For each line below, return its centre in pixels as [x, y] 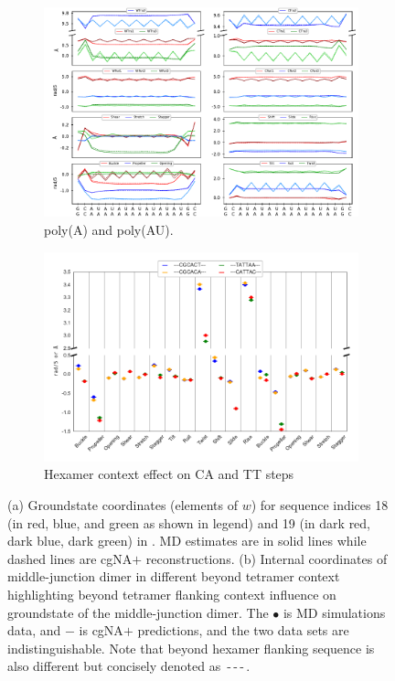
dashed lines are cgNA [70, 558]
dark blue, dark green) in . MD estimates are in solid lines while [187, 541]
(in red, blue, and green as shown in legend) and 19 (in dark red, [189, 522]
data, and [34, 630]
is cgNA [101, 630]
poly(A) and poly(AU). [109, 229]
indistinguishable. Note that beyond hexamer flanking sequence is [191, 648]
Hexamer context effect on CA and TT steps [169, 474]
